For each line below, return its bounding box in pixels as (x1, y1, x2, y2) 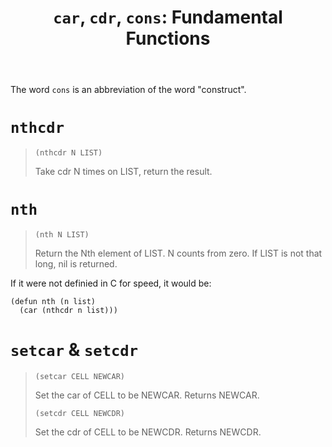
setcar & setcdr (10, 339, 139, 361)
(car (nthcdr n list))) (19, 306, 118, 316)
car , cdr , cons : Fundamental (53, 6, 283, 29)
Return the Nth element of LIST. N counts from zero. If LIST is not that (34, 247, 323, 260)
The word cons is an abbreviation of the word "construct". (10, 84, 247, 96)
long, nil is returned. (34, 258, 118, 270)
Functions (125, 27, 211, 50)
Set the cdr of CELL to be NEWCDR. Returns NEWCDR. (34, 426, 262, 438)
